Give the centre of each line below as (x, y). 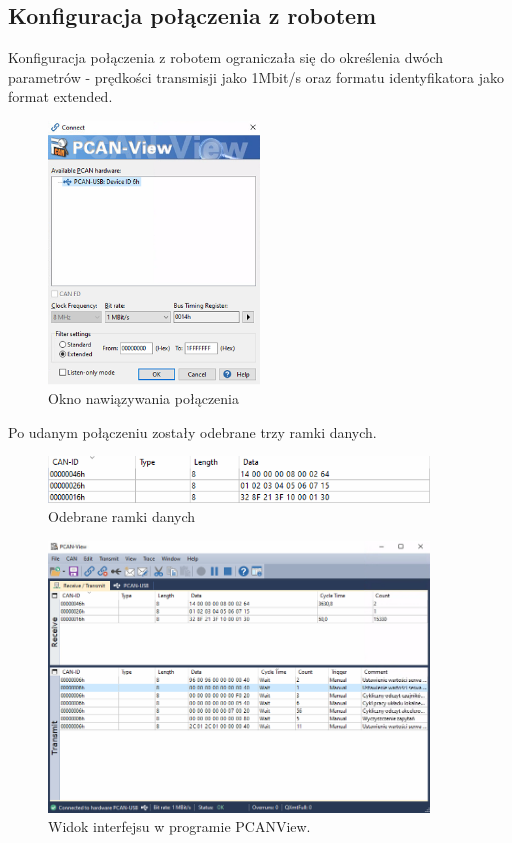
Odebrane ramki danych (122, 516)
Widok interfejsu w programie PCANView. (179, 826)
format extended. (60, 96)
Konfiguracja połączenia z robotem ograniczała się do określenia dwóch (226, 57)
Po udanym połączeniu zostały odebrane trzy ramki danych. (192, 431)
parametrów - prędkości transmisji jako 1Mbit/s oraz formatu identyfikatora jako (256, 76)
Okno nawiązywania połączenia (143, 398)
